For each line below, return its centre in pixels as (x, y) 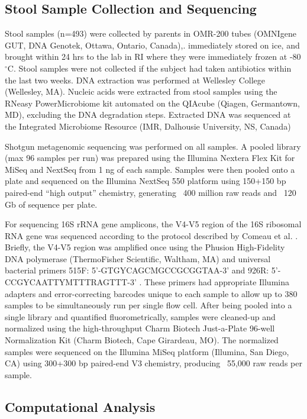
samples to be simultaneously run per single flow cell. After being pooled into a (148, 305)
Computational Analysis (80, 406)
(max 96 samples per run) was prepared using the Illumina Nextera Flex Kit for (150, 158)
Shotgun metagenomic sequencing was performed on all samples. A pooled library (153, 146)
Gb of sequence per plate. (51, 204)
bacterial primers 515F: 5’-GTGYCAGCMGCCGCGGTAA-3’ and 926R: (137, 270)
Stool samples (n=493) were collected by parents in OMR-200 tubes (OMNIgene (151, 33)
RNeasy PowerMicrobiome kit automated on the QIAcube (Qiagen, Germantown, (152, 103)
